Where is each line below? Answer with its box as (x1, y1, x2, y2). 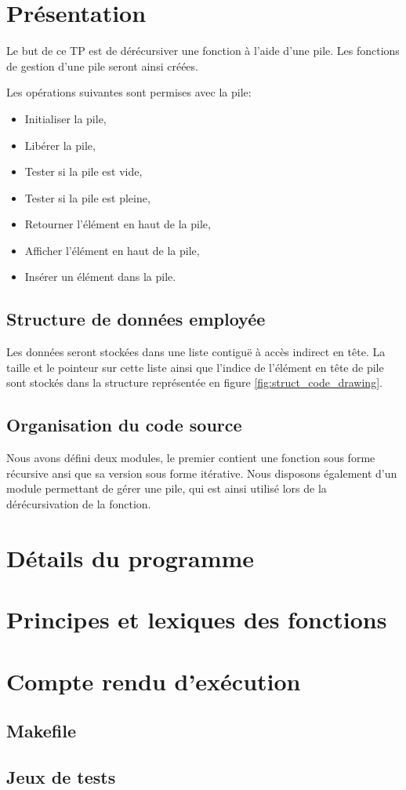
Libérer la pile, (24, 137, 96, 153)
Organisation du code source (6, 413, 242, 437)
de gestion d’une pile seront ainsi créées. (6, 57, 198, 74)
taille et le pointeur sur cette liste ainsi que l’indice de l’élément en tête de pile (6, 359, 384, 375)
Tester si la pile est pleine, (24, 189, 150, 206)
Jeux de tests (6, 764, 116, 788)
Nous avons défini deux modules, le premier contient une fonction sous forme (6, 450, 375, 466)
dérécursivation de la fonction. (6, 496, 151, 512)
